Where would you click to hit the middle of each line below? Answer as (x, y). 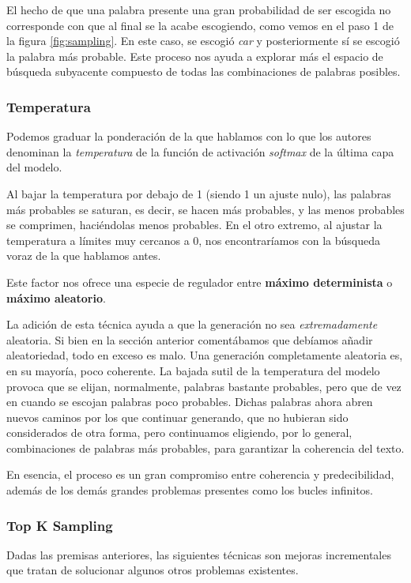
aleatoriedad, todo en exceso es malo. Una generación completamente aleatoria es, (205, 355)
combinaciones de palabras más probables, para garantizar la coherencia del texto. (205, 448)
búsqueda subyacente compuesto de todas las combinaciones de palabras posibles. (204, 71)
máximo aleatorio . (56, 297)
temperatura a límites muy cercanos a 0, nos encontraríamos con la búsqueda (194, 240)
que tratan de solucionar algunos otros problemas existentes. (153, 570)
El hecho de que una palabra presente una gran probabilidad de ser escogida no (199, 9)
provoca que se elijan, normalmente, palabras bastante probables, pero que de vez (204, 386)
